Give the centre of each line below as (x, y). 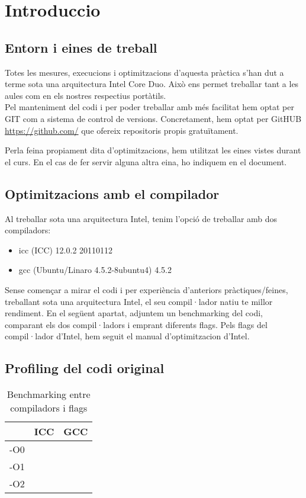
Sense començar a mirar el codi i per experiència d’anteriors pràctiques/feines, (146, 289)
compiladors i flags (49, 408)
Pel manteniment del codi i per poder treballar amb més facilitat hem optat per (149, 107)
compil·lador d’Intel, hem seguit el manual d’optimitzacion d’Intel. (127, 336)
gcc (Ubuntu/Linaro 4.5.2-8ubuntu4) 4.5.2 (95, 270)
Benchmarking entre (49, 394)
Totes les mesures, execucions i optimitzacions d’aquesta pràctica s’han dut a (144, 72)
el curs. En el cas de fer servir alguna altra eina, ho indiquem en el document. (146, 161)
